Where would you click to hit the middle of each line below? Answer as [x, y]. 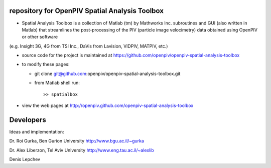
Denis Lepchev [25, 159]
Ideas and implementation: [37, 131]
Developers [28, 120]
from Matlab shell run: [57, 83]
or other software [40, 37]
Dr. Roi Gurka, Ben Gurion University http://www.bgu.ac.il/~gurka [77, 141]
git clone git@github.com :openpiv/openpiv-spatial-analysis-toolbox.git [107, 73]
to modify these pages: [46, 64]
